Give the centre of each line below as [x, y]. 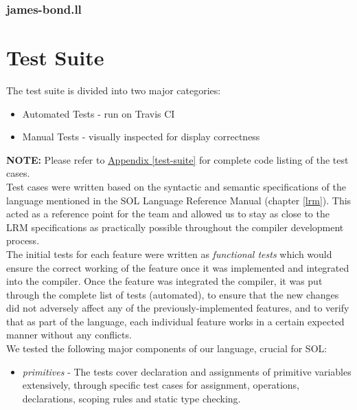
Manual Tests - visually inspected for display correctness [141, 137]
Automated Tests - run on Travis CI [99, 113]
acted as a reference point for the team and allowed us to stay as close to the [168, 214]
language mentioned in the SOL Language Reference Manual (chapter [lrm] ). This [179, 200]
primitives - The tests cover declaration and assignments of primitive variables [187, 371]
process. [23, 240]
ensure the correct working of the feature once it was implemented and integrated [178, 267]
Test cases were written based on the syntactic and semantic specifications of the [176, 186]
